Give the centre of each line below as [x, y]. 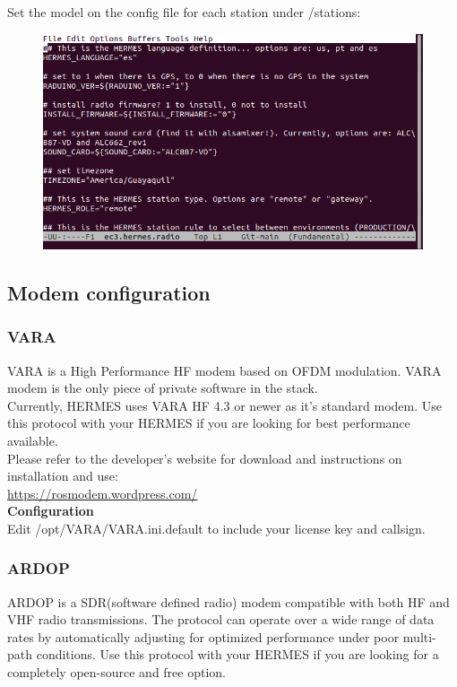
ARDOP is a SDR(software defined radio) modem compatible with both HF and [228, 601]
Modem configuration [109, 292]
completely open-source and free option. [116, 672]
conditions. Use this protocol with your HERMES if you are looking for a [237, 654]
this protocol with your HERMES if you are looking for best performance [209, 423]
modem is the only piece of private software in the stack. [163, 388]
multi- [419, 636]
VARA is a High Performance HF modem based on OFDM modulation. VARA [224, 370]
